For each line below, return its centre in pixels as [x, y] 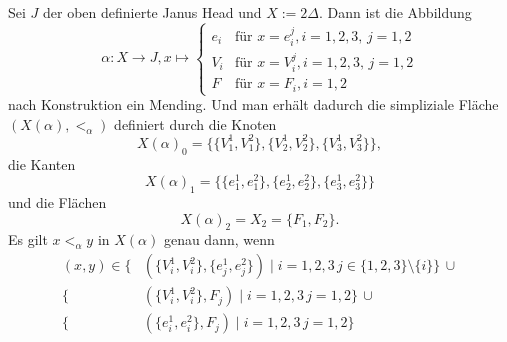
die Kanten [42, 163]
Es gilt [28, 239]
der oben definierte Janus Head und [152, 12]
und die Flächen [57, 202]
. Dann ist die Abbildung [395, 12]
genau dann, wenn [219, 239]
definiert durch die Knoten [195, 123]
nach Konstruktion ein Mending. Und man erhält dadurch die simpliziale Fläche [253, 104]
